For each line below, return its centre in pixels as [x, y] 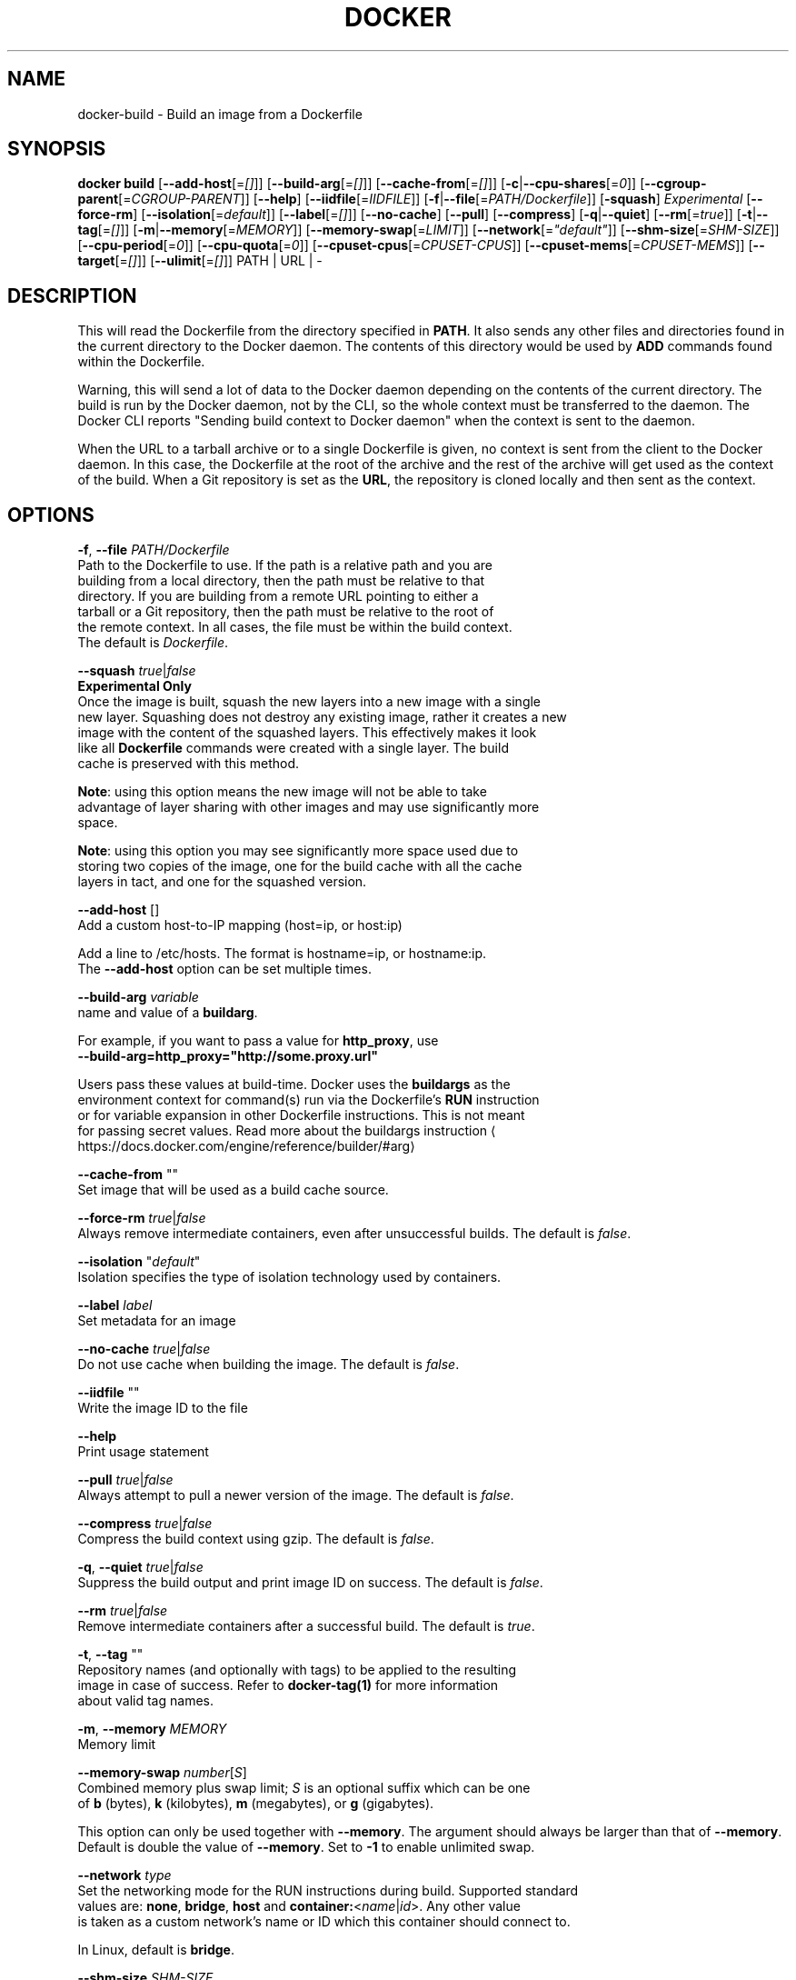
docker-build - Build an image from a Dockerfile [220, 114]
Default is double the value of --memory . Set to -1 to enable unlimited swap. [306, 1847]
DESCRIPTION [72, 295]
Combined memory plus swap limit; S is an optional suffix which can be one [304, 1788]
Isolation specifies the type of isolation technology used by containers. [289, 1277]
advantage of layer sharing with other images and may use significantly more [308, 807]
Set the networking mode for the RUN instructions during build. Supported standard [328, 1891]
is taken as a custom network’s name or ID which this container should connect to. [324, 1922]
